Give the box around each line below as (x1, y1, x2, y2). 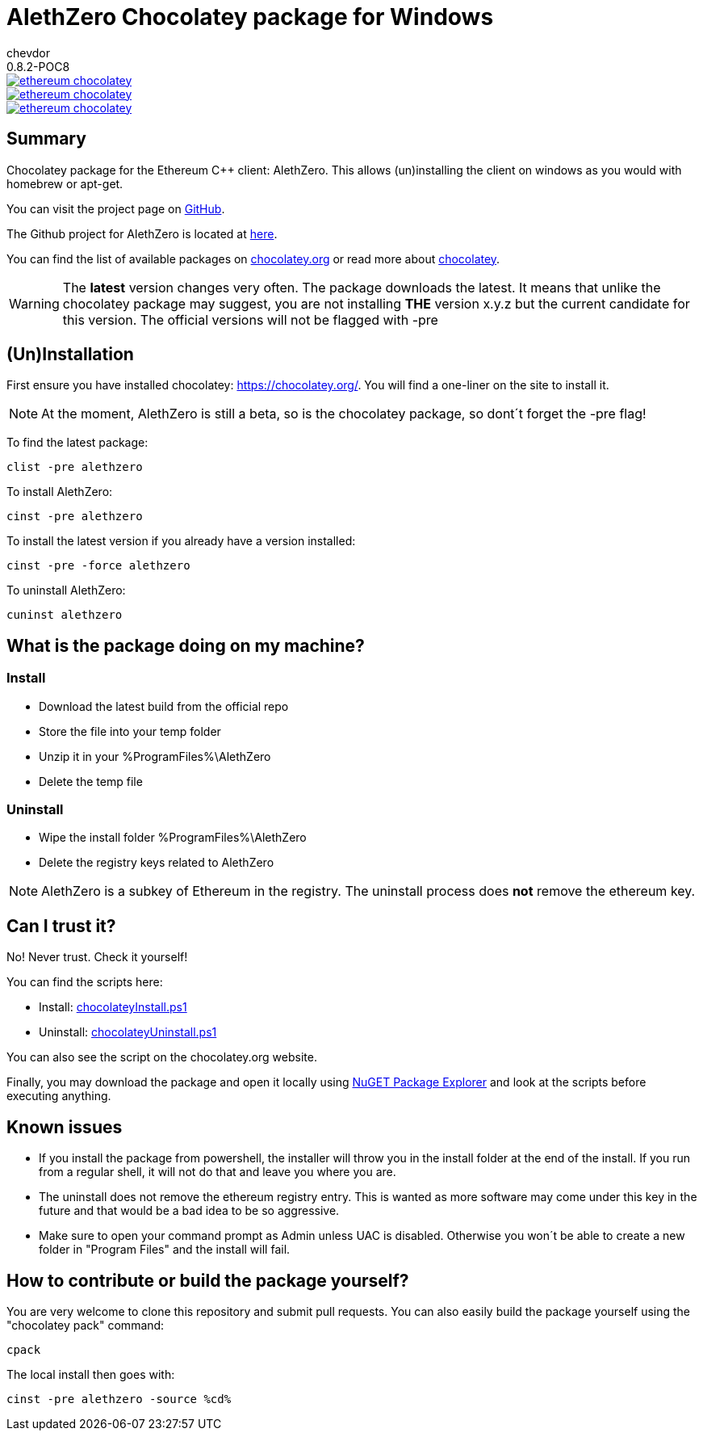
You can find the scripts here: (6, 975, 163, 990)
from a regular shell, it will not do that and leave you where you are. (39, 1165, 396, 1179)
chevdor (6, 45, 50, 60)
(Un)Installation (6, 344, 134, 365)
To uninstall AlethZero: (6, 583, 126, 598)
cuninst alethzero (6, 608, 123, 622)
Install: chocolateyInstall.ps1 (39, 1000, 187, 1015)
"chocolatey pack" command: (6, 1317, 165, 1332)
